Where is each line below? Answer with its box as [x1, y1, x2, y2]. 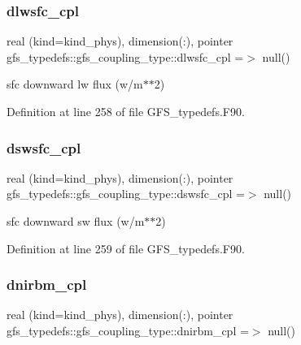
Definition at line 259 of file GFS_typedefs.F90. [7, 239, 245, 257]
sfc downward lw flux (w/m [7, 75, 143, 93]
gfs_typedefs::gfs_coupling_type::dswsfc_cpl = [7, 185, 245, 202]
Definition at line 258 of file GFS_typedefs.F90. [7, 103, 245, 119]
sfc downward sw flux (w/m [7, 213, 145, 229]
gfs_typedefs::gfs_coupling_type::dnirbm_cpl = [7, 322, 249, 339]
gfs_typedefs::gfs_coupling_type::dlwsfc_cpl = [7, 48, 244, 65]
